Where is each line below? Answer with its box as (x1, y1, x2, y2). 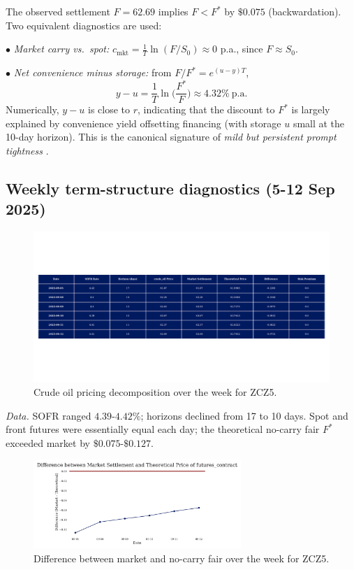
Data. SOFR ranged (6, 408, 91, 422)
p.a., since (220, 41, 263, 56)
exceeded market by (6, 435, 90, 450)
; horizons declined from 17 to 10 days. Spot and (140, 408, 348, 422)
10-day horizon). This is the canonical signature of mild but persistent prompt (6, 129, 337, 144)
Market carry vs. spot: (13, 41, 110, 56)
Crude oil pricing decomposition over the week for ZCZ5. (34, 385, 277, 399)
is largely (291, 102, 330, 117)
